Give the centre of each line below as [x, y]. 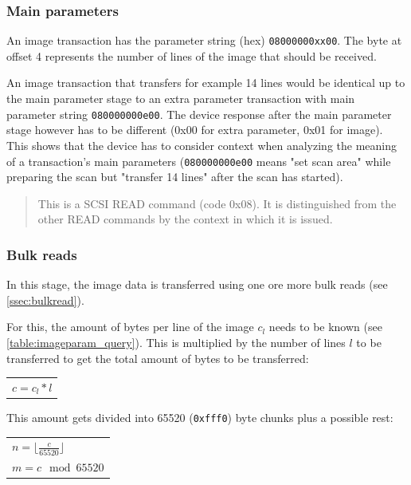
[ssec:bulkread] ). [45, 300]
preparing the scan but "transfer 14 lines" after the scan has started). [175, 177]
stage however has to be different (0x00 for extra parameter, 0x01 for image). [195, 130]
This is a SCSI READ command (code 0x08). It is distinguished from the [217, 203]
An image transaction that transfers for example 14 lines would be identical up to [206, 83]
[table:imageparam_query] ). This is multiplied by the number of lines [176, 342]
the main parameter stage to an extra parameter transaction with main [181, 99]
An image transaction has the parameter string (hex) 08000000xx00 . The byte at [204, 40]
